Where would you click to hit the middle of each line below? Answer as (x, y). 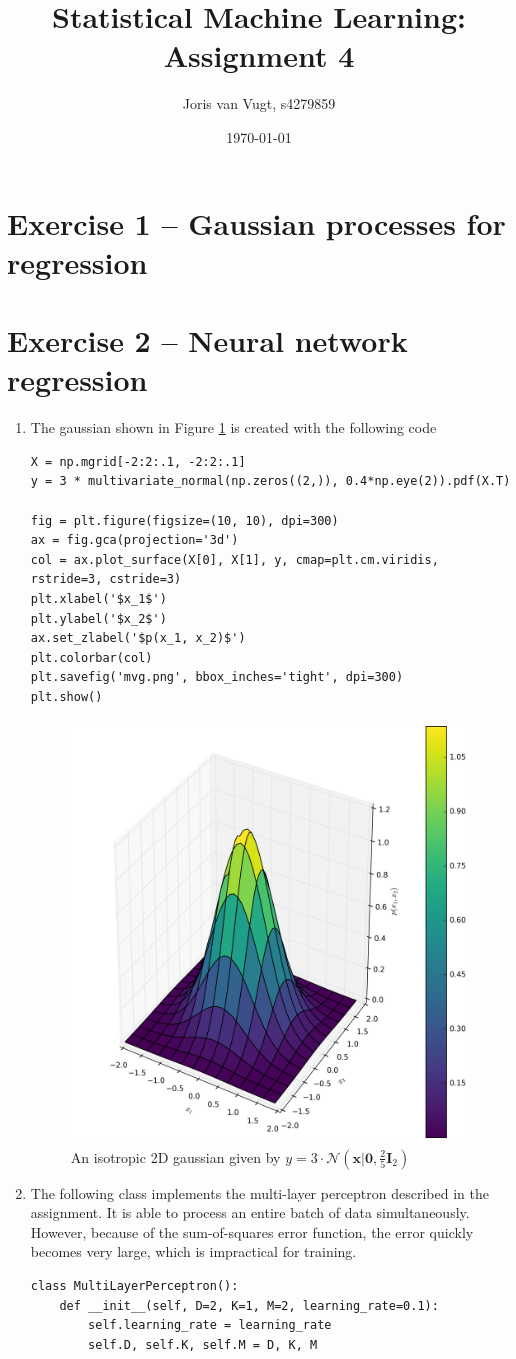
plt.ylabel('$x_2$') (98, 618)
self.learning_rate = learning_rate (210, 1325)
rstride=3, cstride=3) (106, 579)
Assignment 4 (259, 55)
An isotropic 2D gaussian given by (175, 1156)
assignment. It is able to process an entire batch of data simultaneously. (250, 1212)
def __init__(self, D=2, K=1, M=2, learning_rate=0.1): (249, 1305)
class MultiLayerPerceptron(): (134, 1285)
